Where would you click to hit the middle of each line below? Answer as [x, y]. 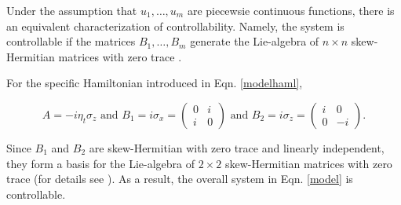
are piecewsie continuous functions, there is [291, 10]
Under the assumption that [72, 10]
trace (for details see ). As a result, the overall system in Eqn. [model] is [180, 179]
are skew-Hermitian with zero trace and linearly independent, [237, 147]
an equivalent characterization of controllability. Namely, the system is [175, 26]
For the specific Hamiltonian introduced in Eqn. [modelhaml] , [155, 83]
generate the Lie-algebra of [255, 41]
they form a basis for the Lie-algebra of [101, 163]
